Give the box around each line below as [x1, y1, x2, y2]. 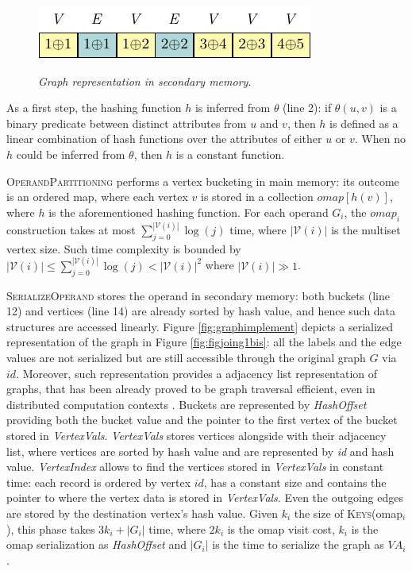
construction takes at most [6, 221, 136, 237]
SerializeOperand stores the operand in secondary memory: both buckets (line [6, 287, 390, 303]
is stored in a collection [201, 188, 314, 205]
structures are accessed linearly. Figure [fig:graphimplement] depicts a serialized [6, 318, 394, 334]
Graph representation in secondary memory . [38, 72, 252, 89]
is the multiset [331, 221, 401, 237]
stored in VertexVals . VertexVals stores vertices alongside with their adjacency [6, 426, 387, 443]
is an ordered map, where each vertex [6, 188, 188, 205]
